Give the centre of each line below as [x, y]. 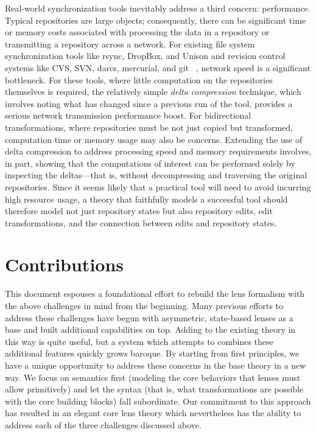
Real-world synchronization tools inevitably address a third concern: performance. [158, 8]
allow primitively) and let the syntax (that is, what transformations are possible [154, 389]
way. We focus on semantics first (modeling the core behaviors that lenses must [153, 377]
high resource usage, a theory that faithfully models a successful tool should [146, 199]
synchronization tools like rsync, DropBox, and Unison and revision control [145, 56]
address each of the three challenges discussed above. [103, 424]
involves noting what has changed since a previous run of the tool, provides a [149, 103]
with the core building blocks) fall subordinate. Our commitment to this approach [158, 401]
